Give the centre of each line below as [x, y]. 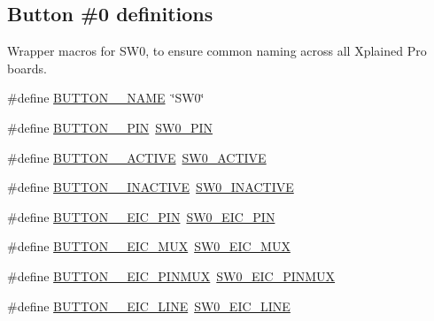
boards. [27, 68]
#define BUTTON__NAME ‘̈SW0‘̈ [106, 98]
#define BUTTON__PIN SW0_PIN [110, 127]
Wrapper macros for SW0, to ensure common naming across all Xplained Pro [217, 51]
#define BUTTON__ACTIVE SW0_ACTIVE [137, 157]
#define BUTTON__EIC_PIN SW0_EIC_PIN [141, 216]
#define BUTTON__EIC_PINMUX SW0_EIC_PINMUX [171, 275]
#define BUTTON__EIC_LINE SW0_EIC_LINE [149, 306]
